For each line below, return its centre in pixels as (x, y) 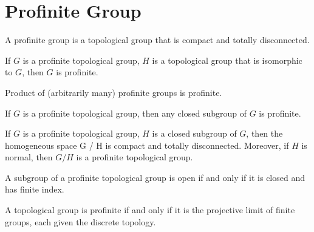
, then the (265, 133)
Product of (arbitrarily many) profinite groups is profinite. (114, 92)
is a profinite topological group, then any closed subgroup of (135, 113)
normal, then (29, 157)
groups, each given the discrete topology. (80, 221)
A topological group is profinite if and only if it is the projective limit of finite (150, 210)
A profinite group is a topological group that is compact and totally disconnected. (157, 40)
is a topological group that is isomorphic (227, 60)
